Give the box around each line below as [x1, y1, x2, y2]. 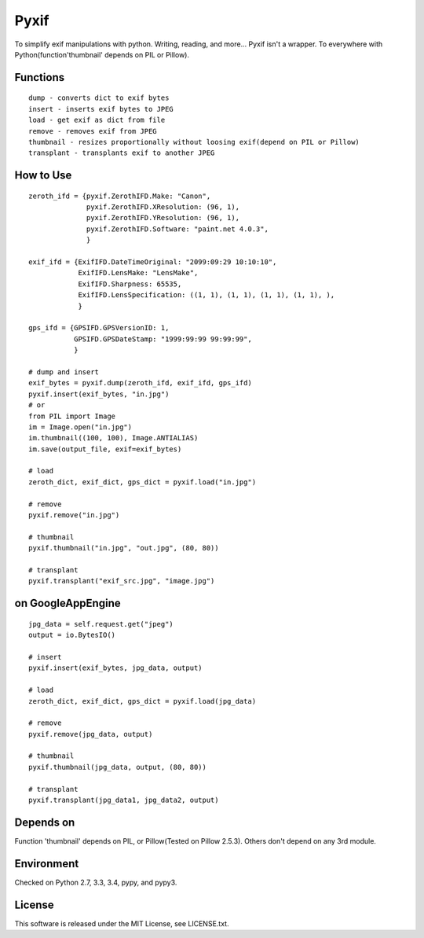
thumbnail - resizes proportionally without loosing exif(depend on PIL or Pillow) [28, 138, 360, 146]
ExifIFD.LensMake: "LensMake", [78, 268, 199, 278]
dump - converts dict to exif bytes [28, 94, 170, 102]
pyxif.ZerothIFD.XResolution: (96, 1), [86, 203, 239, 212]
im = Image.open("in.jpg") [28, 422, 133, 432]
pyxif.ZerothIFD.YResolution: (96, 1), [86, 213, 239, 223]
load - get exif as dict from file [28, 116, 166, 125]
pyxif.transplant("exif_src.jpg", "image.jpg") [28, 576, 215, 586]
